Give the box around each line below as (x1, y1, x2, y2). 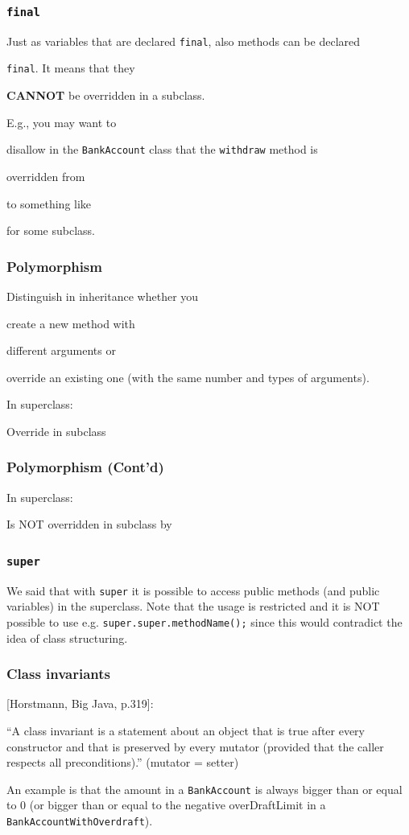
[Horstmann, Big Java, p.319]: (6, 695, 154, 712)
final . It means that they (6, 60, 135, 76)
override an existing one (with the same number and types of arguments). (6, 368, 370, 385)
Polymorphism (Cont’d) (6, 457, 164, 477)
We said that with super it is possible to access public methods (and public (6, 582, 380, 598)
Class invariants (6, 664, 111, 684)
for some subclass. (6, 222, 95, 239)
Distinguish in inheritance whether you (6, 287, 199, 304)
